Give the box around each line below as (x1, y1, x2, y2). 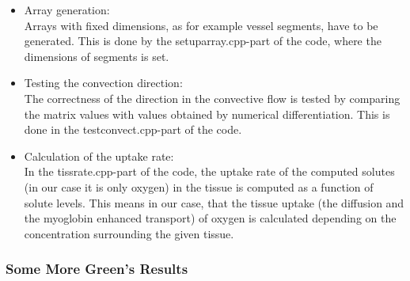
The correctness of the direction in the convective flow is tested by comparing (24, 89, 401, 106)
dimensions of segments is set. (24, 47, 169, 64)
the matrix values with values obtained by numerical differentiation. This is (24, 105, 390, 122)
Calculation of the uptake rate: (24, 147, 174, 164)
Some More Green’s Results (6, 259, 188, 279)
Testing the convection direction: (24, 74, 183, 91)
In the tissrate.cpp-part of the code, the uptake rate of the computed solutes (24, 163, 395, 180)
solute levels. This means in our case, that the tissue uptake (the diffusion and (24, 194, 404, 211)
